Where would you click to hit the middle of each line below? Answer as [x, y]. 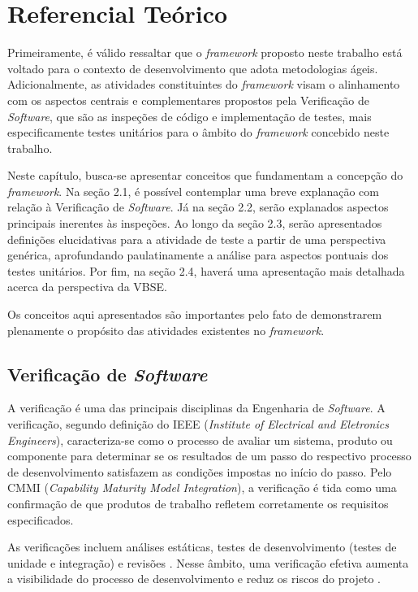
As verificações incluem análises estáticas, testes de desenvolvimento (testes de [202, 547]
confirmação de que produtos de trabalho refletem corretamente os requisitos [198, 503]
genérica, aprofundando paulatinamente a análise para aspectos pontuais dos [198, 255]
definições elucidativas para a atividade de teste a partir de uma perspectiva [197, 239]
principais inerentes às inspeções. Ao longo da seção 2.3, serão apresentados [195, 223]
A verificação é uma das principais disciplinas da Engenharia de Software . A [196, 408]
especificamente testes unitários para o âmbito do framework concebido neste [198, 132]
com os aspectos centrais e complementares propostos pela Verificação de [188, 100]
